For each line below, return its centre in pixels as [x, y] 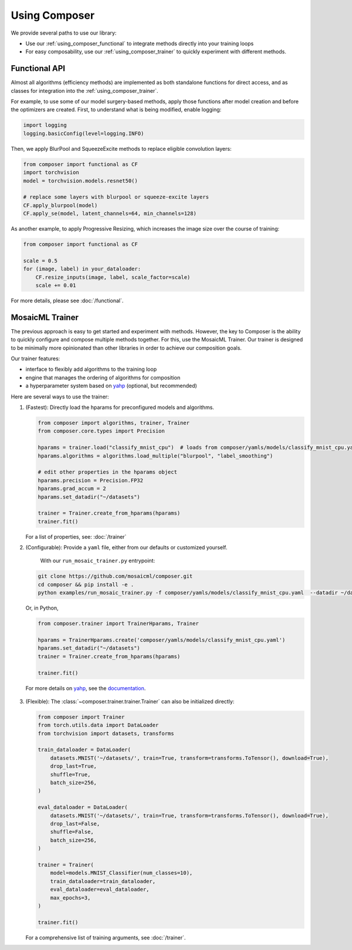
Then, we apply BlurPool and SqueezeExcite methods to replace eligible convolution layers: [121, 148]
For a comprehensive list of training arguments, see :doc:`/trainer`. [106, 937]
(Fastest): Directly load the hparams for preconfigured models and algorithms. [120, 407]
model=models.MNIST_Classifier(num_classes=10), [121, 873]
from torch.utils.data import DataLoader [98, 725]
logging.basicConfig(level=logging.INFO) [84, 133]
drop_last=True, [73, 766]
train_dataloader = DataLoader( [84, 750]
